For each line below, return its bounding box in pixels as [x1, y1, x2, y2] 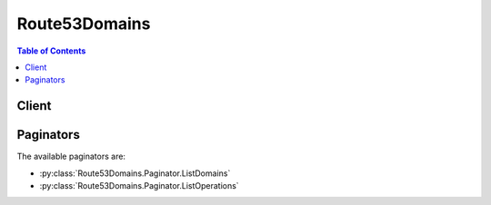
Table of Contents [16, 45, 86, 56]
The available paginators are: [16, 151, 126, 162]
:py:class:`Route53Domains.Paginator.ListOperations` [39, 181, 240, 191]
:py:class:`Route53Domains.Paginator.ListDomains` [39, 168, 231, 179]
